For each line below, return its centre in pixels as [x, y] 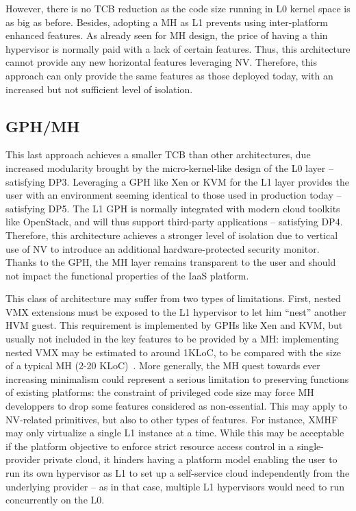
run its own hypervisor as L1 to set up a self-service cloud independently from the [178, 473]
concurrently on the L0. [55, 500]
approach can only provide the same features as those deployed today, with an [169, 75]
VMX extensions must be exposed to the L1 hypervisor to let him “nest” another [176, 311]
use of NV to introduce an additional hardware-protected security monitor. [163, 248]
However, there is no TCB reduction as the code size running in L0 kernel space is [178, 8]
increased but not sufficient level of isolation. [99, 89]
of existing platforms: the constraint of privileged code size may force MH [160, 392]
